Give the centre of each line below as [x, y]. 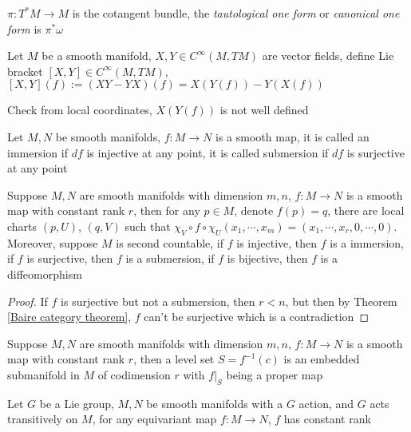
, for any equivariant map [154, 419]
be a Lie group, [77, 403]
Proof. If [28, 301]
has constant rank [327, 419]
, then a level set [174, 359]
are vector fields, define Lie [328, 55]
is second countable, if [170, 242]
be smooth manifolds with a [215, 403]
